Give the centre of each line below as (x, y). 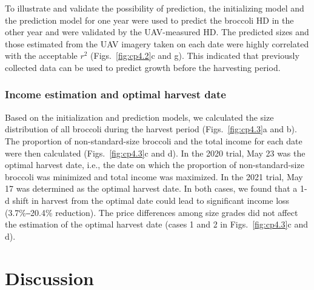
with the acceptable (41, 56)
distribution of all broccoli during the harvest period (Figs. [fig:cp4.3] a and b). (151, 129)
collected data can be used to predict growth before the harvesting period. (143, 67)
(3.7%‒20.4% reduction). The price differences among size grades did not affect (152, 212)
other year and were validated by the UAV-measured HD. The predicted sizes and (157, 32)
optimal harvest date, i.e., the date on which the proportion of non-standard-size (155, 165)
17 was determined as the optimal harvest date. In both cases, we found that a (151, 188)
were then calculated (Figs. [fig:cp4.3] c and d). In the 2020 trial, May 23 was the (155, 153)
